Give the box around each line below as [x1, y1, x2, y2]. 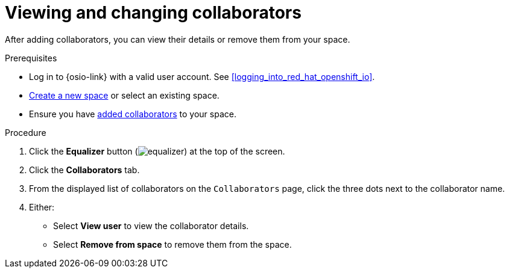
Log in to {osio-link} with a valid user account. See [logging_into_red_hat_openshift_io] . [29, 71, 375, 82]
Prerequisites [5, 52, 57, 63]
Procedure [5, 127, 46, 138]
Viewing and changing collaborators [5, 2, 302, 23]
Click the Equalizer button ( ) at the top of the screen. [29, 146, 285, 156]
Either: [29, 201, 55, 212]
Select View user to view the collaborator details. [53, 220, 249, 231]
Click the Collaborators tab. [29, 164, 140, 175]
